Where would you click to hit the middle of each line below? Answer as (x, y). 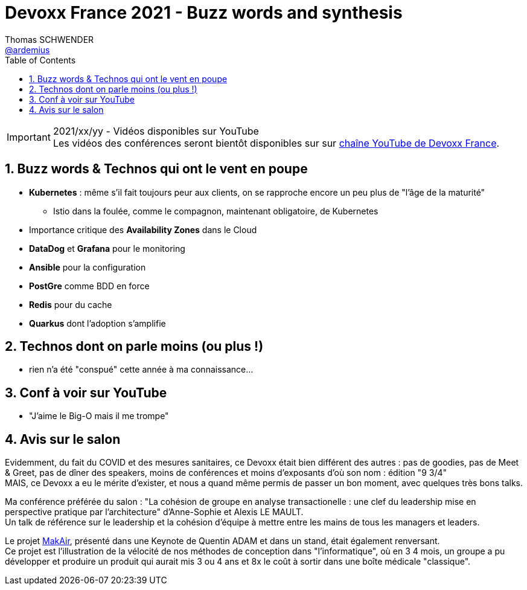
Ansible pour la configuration (88, 267)
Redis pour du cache (71, 304)
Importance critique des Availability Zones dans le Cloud (143, 229)
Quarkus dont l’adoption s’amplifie (97, 323)
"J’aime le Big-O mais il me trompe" (99, 416)
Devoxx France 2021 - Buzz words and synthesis (204, 13)
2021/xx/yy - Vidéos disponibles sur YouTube (156, 131)
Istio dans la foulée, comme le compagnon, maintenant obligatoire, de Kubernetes (216, 211)
